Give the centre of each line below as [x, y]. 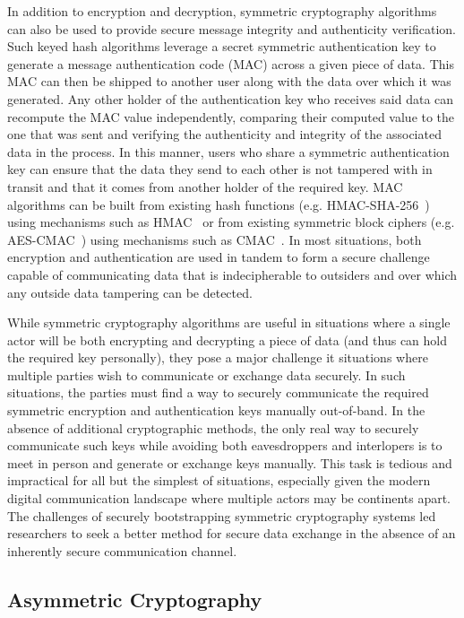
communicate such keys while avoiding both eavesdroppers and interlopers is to [225, 445]
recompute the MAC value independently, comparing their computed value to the [231, 116]
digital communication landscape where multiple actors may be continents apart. [229, 498]
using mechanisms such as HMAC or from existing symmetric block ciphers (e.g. [231, 222]
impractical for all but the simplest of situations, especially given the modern [219, 480]
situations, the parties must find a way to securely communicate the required [218, 392]
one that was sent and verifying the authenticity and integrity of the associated [224, 134]
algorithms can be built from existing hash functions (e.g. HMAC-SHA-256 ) [219, 204]
